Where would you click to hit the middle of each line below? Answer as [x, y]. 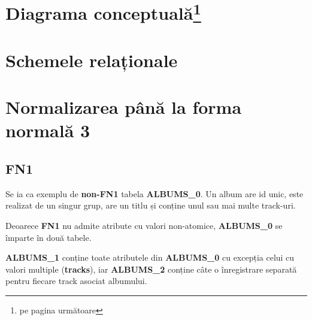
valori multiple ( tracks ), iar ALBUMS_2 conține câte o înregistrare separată [151, 269]
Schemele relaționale [92, 60]
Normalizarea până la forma [124, 107]
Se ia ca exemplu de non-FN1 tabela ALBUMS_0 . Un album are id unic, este [155, 193]
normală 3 [48, 130]
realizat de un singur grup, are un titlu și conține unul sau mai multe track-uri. [151, 205]
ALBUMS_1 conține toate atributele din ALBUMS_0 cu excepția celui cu [150, 257]
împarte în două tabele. [49, 237]
